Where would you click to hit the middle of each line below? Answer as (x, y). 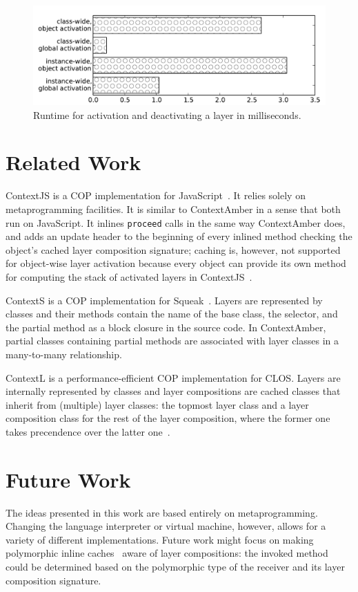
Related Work (73, 162)
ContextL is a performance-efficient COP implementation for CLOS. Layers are (173, 377)
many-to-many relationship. (64, 354)
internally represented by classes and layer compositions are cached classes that (173, 391)
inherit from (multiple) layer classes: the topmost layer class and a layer (157, 404)
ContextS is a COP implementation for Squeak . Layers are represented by (164, 300)
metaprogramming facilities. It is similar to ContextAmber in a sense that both (173, 209)
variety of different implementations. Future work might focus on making (160, 539)
